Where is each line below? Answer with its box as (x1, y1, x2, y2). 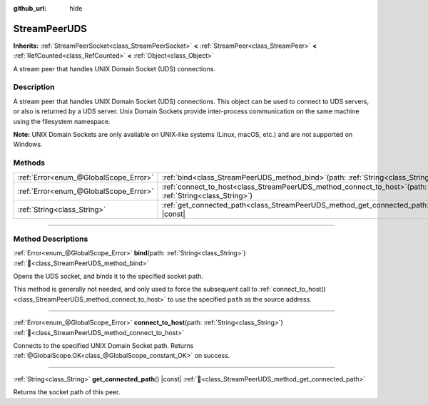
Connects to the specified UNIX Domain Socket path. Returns (13, 342, 194, 350)
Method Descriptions (13, 234, 88, 244)
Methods (13, 158, 46, 168)
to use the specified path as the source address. (168, 294, 312, 303)
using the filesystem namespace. (13, 117, 111, 125)
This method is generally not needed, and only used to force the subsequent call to (13, 285, 258, 294)
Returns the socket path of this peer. (13, 388, 121, 396)
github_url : (13, 4, 46, 12)
